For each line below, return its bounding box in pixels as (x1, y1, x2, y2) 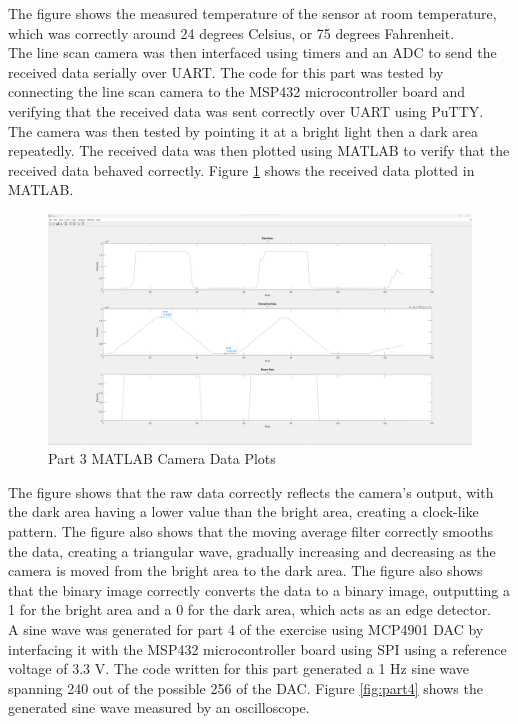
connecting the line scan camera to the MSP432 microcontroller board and (8, 81, 466, 102)
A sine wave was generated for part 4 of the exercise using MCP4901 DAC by (8, 618, 484, 639)
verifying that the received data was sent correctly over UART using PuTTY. (8, 100, 484, 121)
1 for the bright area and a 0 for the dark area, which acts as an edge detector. (8, 599, 492, 620)
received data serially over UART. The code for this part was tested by (8, 61, 444, 82)
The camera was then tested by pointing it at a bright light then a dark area (8, 120, 479, 141)
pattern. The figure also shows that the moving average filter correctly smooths (8, 520, 494, 541)
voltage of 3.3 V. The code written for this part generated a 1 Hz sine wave (8, 658, 470, 679)
